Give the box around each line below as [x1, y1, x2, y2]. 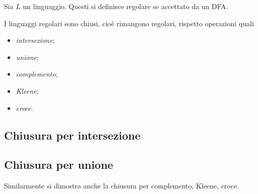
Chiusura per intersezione [4, 127, 141, 143]
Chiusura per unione [4, 157, 113, 172]
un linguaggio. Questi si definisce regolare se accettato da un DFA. [23, 1, 228, 11]
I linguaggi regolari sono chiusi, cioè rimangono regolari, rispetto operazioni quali [4, 18, 254, 28]
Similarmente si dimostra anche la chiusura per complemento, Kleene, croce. [4, 180, 239, 191]
